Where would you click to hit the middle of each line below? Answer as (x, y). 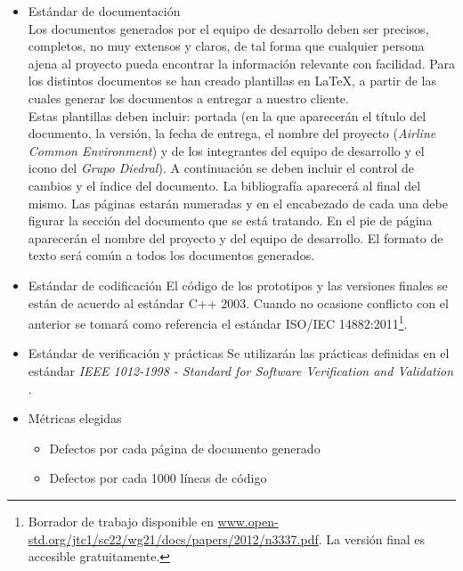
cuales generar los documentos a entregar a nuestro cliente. (188, 98)
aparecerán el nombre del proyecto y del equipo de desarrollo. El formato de (236, 237)
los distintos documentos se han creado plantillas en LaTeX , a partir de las (232, 81)
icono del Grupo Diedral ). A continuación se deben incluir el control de (221, 168)
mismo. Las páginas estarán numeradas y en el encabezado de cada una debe (238, 203)
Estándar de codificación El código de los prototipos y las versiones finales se (238, 285)
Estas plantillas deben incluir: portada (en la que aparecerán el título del (227, 115)
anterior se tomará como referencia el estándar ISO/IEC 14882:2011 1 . (218, 322)
